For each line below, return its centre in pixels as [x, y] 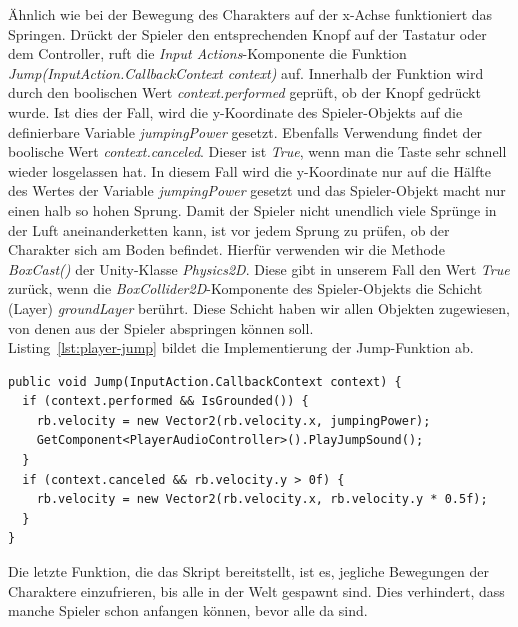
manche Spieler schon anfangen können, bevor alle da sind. [188, 610]
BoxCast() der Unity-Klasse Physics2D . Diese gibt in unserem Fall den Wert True [259, 268]
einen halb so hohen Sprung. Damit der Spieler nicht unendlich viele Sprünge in [252, 209]
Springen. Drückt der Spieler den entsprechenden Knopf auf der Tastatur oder [247, 33]
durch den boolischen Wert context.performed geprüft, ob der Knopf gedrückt [244, 92]
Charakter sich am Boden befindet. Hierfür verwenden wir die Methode [226, 249]
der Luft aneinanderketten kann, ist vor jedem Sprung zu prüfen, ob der [229, 229]
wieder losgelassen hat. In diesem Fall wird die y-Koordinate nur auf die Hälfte [249, 170]
